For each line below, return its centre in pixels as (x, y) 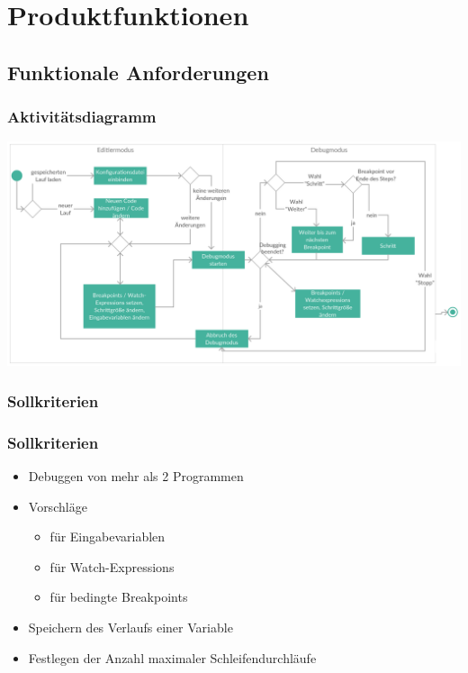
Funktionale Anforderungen (138, 72)
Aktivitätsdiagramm (82, 117)
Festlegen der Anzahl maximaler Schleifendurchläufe (172, 657)
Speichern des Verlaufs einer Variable (130, 628)
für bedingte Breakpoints (119, 597)
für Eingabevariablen (108, 537)
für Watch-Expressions (112, 566)
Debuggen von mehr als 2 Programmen (136, 476)
